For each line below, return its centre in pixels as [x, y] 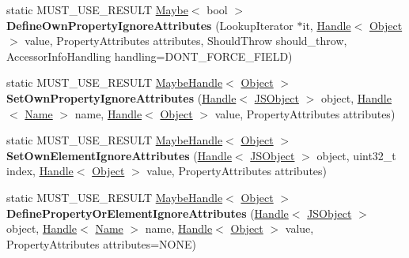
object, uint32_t [356, 155]
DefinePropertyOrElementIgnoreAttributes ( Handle [148, 213]
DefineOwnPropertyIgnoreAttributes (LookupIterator [150, 25]
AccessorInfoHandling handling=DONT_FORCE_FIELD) [150, 56]
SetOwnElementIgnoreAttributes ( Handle [119, 155]
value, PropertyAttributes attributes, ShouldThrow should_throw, [186, 41]
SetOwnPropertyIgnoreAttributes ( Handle [121, 97]
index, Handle [40, 171]
